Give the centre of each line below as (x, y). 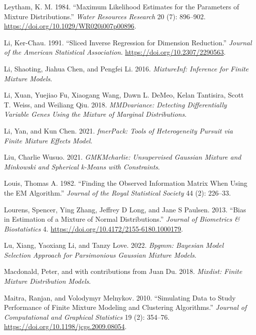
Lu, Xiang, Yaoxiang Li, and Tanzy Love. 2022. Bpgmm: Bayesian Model (114, 245)
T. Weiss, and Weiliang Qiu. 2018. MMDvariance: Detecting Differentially (115, 104)
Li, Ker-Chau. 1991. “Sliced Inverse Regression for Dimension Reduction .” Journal (128, 42)
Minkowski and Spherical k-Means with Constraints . (82, 166)
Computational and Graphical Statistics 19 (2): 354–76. (87, 317)
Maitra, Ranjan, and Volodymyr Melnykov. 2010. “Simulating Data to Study (120, 297)
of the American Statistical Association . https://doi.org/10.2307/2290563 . (115, 52)
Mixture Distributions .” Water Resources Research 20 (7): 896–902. (105, 16)
